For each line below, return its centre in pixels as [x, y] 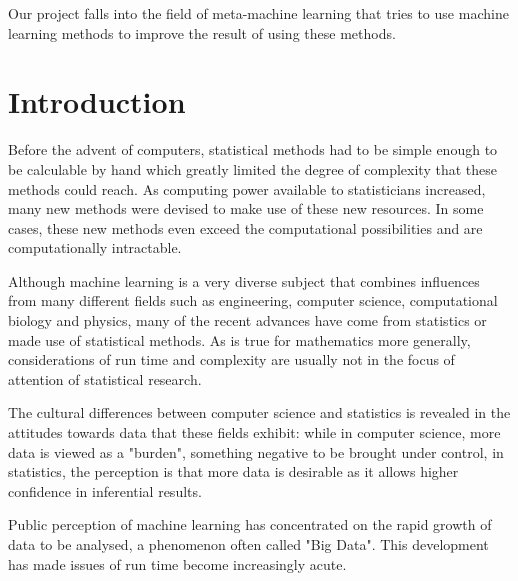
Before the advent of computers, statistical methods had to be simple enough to [253, 149]
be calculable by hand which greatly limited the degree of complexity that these [252, 168]
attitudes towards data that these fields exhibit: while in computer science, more [254, 432]
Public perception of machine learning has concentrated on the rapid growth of [250, 524]
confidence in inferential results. [105, 490]
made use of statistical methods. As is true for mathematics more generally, [239, 339]
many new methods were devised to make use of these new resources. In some [246, 208]
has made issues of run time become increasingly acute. [177, 563]
